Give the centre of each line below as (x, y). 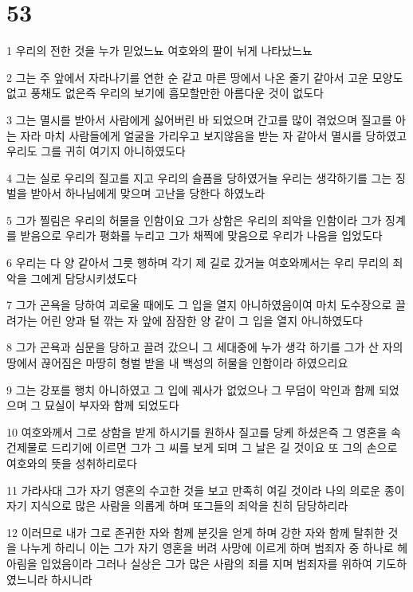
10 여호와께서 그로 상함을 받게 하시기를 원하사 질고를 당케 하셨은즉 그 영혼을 (197, 431)
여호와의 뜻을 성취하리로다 (72, 463)
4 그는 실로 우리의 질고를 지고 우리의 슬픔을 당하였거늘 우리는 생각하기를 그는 (199, 177)
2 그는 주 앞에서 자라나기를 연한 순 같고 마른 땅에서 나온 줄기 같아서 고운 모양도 (205, 77)
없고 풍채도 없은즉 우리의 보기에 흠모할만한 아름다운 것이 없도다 (165, 93)
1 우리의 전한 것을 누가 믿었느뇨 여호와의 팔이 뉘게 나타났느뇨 (159, 51)
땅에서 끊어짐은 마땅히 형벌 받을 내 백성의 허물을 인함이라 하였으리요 (177, 363)
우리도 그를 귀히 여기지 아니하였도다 (96, 151)
